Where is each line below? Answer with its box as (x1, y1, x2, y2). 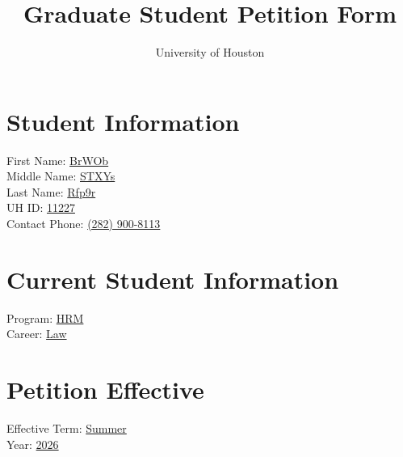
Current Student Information (6, 262, 339, 295)
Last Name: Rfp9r (6, 183, 96, 200)
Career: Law (6, 325, 67, 342)
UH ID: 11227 (6, 199, 75, 216)
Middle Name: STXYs (6, 167, 115, 184)
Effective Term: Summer (6, 420, 127, 437)
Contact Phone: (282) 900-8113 (6, 215, 161, 232)
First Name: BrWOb (6, 151, 109, 168)
